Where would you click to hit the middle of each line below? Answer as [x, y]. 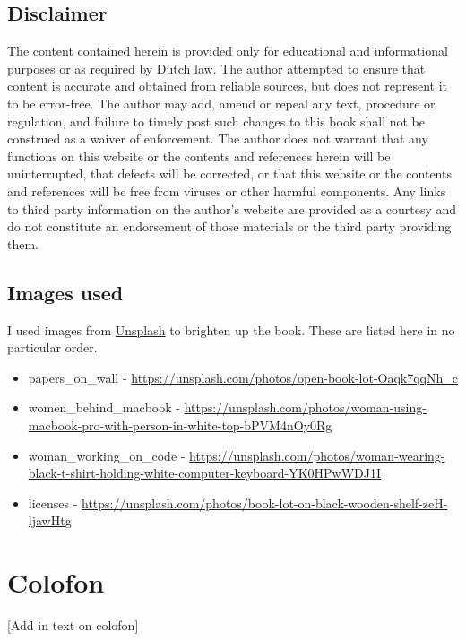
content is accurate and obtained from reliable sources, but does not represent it [227, 86]
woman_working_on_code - [107, 455]
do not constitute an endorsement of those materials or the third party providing [229, 226]
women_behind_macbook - [104, 407]
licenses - [53, 502]
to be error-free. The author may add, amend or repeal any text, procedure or [221, 103]
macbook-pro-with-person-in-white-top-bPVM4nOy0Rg [180, 424]
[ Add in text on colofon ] [73, 625]
